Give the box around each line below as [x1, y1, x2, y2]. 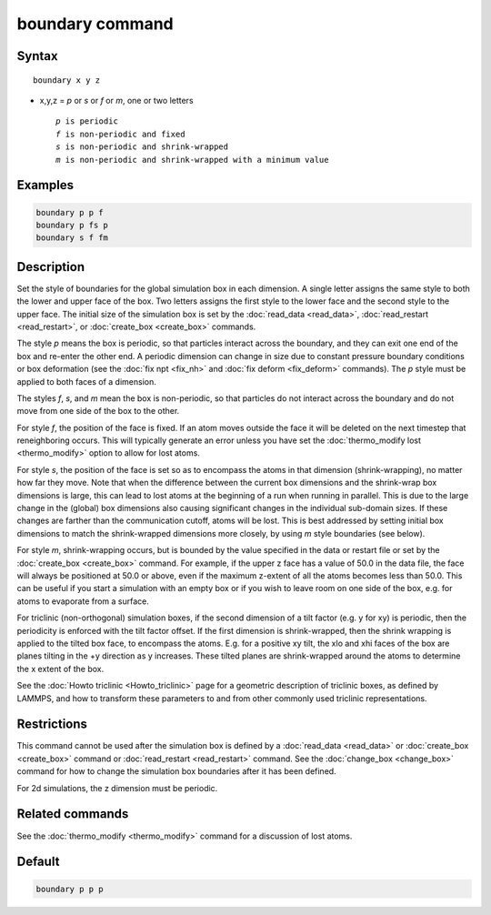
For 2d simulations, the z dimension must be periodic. [16, 782, 218, 793]
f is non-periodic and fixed [55, 128, 185, 139]
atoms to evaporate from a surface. [16, 596, 150, 607]
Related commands [16, 806, 129, 822]
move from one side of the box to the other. [16, 406, 180, 417]
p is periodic [55, 116, 118, 126]
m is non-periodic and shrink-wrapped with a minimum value [55, 155, 329, 165]
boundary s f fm [35, 233, 109, 243]
